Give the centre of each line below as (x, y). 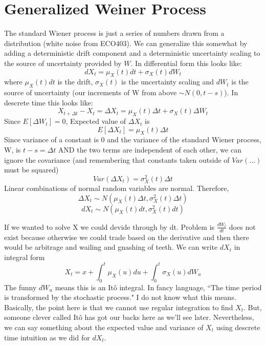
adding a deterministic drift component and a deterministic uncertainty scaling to (132, 53)
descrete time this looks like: (49, 102)
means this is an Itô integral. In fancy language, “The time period (158, 287)
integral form (25, 257)
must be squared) (31, 170)
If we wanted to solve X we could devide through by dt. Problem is (109, 226)
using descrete (238, 327)
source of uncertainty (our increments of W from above (91, 92)
